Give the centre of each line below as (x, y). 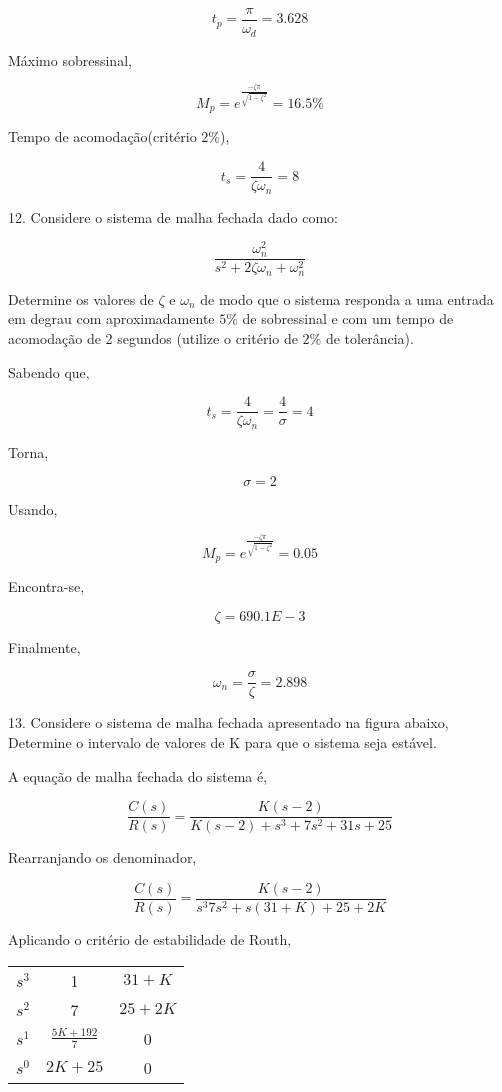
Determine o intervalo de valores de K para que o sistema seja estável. (222, 742)
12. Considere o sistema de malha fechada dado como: (173, 216)
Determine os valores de (81, 298)
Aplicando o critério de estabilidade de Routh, (150, 938)
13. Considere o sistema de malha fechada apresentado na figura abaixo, (228, 722)
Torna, (28, 451)
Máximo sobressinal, (70, 59)
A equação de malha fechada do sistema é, (138, 775)
